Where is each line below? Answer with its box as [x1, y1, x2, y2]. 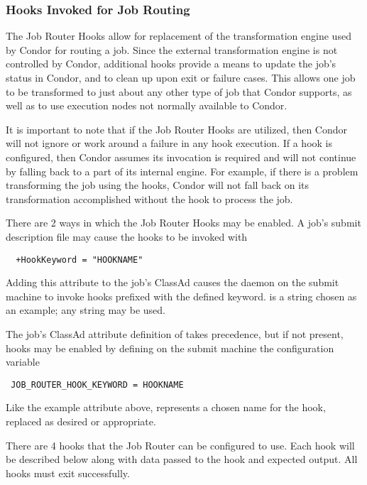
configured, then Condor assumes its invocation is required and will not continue [6, 149, 356, 164]
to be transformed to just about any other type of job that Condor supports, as [6, 84, 352, 99]
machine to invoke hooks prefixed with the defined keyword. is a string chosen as [6, 288, 357, 303]
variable [6, 354, 40, 369]
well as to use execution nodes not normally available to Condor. [6, 98, 287, 113]
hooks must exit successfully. [6, 465, 130, 480]
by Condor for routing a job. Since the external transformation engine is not [6, 42, 338, 57]
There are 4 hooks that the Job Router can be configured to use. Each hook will [6, 437, 355, 452]
